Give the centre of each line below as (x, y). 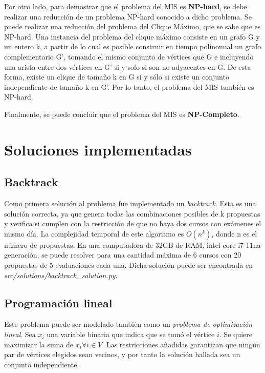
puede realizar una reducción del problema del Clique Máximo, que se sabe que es (132, 26)
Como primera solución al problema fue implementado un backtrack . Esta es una (130, 203)
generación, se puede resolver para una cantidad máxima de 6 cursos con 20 (123, 255)
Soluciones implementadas (98, 149)
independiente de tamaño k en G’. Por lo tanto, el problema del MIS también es (129, 86)
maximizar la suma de (39, 344)
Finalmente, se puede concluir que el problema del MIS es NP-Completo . (122, 114)
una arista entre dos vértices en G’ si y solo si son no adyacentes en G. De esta (128, 66)
